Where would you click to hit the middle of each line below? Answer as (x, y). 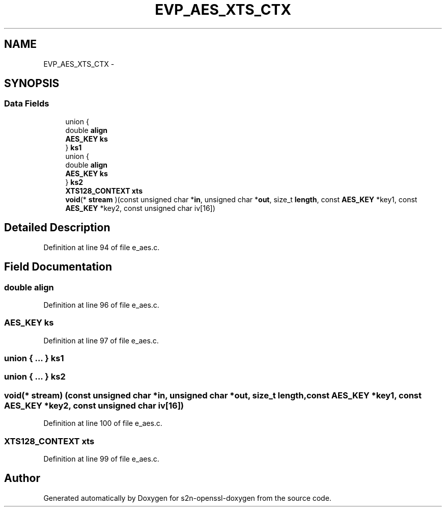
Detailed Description (57, 228)
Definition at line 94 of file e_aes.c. (102, 247)
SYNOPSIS (32, 84)
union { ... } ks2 (35, 377)
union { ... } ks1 (34, 358)
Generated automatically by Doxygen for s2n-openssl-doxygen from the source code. (187, 498)
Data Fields (27, 104)
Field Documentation (58, 267)
